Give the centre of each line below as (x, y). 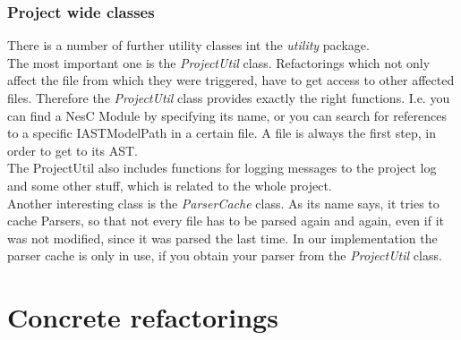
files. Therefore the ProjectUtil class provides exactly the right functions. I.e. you (229, 98)
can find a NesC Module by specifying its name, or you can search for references (227, 115)
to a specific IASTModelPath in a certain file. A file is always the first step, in (222, 133)
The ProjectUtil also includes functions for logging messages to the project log (222, 168)
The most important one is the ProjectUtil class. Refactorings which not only (219, 62)
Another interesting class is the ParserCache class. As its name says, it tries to (223, 203)
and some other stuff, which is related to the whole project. (170, 185)
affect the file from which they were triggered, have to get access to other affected (231, 80)
